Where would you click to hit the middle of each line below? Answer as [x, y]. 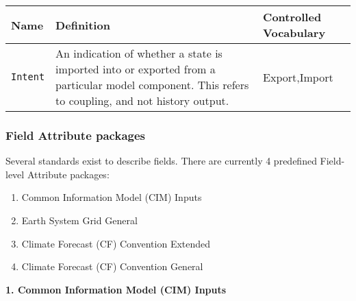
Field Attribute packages [75, 135]
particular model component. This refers [152, 85]
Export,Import [298, 77]
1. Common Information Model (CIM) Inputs [116, 289]
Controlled [292, 17]
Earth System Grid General [79, 220]
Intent [28, 77]
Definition [83, 25]
